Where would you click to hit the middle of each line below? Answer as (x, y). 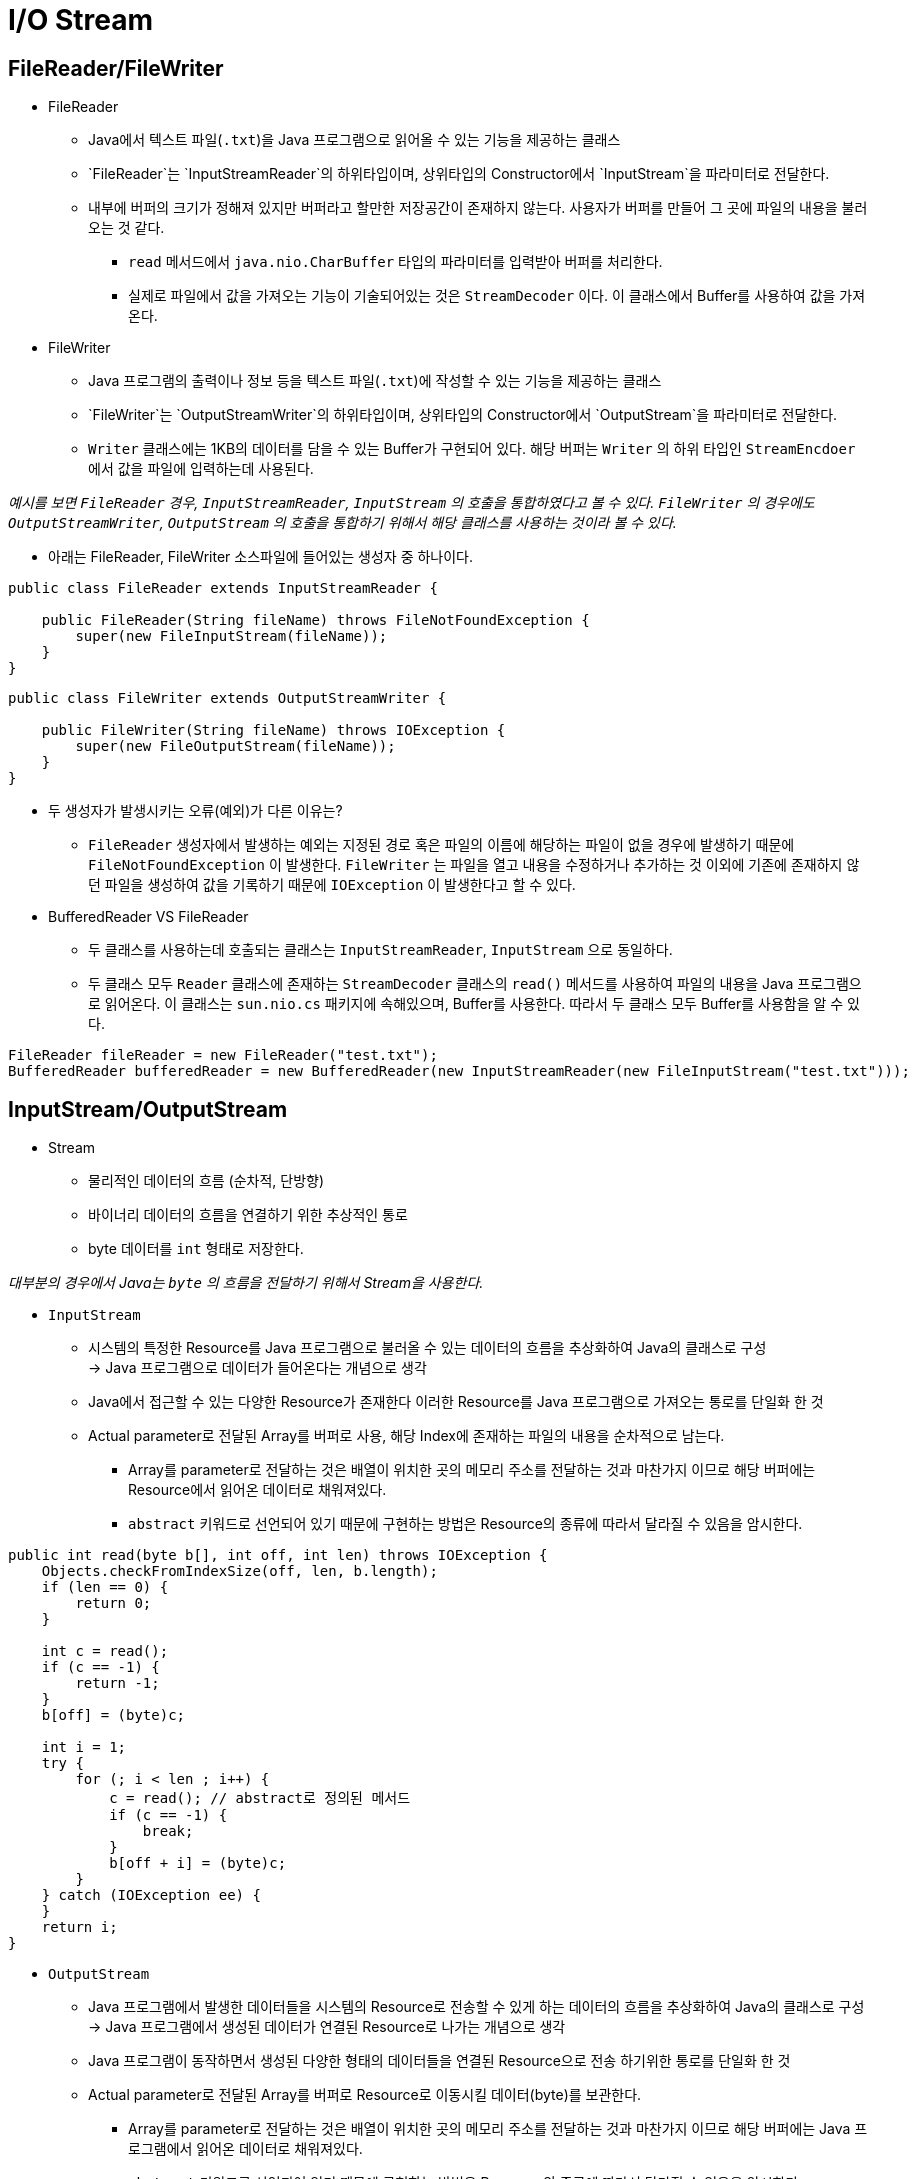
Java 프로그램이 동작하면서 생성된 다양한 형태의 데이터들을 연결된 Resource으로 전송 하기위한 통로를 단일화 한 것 (439, 2061)
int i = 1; (84, 1747)
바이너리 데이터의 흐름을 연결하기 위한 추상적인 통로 (248, 1215)
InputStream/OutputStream (148, 1109)
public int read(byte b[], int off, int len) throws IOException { (278, 1555)
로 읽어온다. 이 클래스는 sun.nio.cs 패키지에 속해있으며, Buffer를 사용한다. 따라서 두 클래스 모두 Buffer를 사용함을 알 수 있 (474, 1004)
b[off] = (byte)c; (113, 1715)
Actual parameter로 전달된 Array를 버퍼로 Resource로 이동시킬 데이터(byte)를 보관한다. (365, 2095)
